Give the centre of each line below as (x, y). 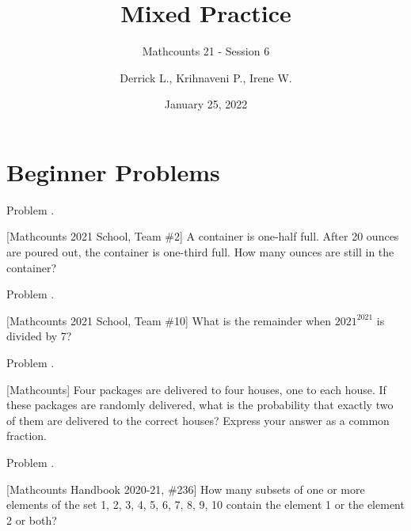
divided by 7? (39, 336)
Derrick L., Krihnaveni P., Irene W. (206, 77)
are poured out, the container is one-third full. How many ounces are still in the (200, 252)
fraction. (27, 436)
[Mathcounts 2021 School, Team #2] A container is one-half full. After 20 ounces (203, 236)
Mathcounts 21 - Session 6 (206, 51)
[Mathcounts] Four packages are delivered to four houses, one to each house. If (196, 389)
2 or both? (32, 520)
